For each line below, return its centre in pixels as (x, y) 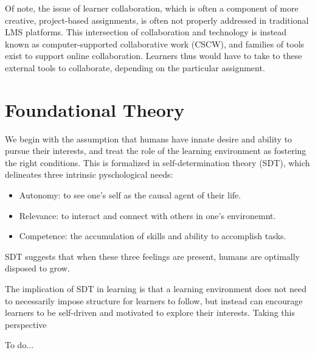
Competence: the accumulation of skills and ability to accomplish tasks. (153, 236)
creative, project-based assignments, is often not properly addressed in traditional (157, 20)
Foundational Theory (95, 109)
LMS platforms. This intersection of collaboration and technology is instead (146, 32)
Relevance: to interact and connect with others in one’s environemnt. (147, 215)
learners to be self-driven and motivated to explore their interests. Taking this (150, 313)
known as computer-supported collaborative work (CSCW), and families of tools (155, 44)
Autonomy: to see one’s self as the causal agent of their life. (130, 195)
